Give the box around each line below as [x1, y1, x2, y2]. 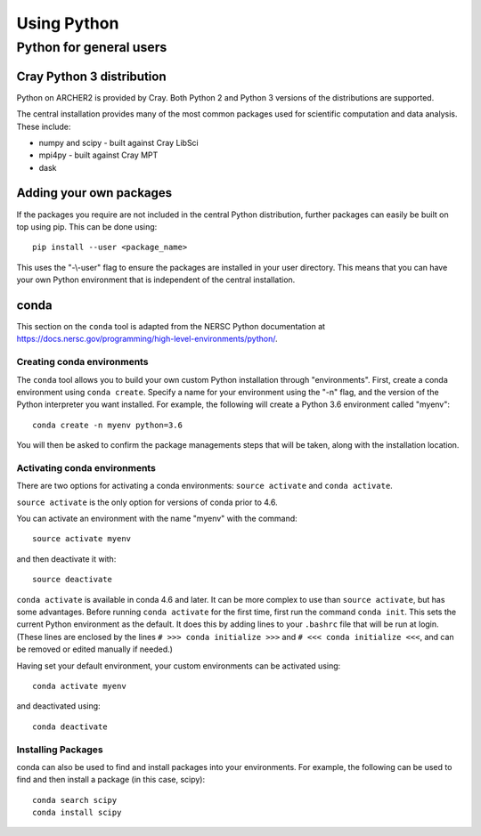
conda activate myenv [32, 681, 126, 691]
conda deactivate [32, 721, 108, 732]
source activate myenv [32, 534, 132, 544]
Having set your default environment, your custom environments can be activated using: [16, 660, 341, 671]
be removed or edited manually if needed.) [16, 644, 174, 654]
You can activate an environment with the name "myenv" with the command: [16, 513, 298, 524]
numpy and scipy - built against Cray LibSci [38, 137, 200, 148]
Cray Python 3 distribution [16, 69, 167, 84]
